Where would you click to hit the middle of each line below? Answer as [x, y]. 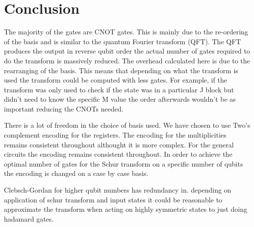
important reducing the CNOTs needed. [64, 108]
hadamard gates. [29, 218]
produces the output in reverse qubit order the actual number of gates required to [127, 51]
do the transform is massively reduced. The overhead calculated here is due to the [127, 60]
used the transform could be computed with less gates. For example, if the [115, 80]
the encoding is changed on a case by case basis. [76, 173]
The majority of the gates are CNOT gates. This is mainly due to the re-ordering [126, 32]
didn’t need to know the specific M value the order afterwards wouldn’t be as [120, 99]
